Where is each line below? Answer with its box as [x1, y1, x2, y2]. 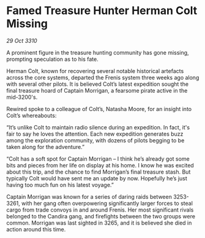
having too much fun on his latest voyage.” [6, 181, 114, 188]
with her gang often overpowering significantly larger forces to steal [21, 199, 193, 207]
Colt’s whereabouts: [6, 112, 57, 119]
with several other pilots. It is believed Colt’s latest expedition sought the [6, 80, 188, 88]
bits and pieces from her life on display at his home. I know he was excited [6, 161, 194, 169]
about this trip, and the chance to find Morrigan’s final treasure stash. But [6, 168, 191, 175]
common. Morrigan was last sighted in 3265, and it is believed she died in [6, 219, 192, 226]
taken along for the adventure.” [6, 143, 85, 150]
